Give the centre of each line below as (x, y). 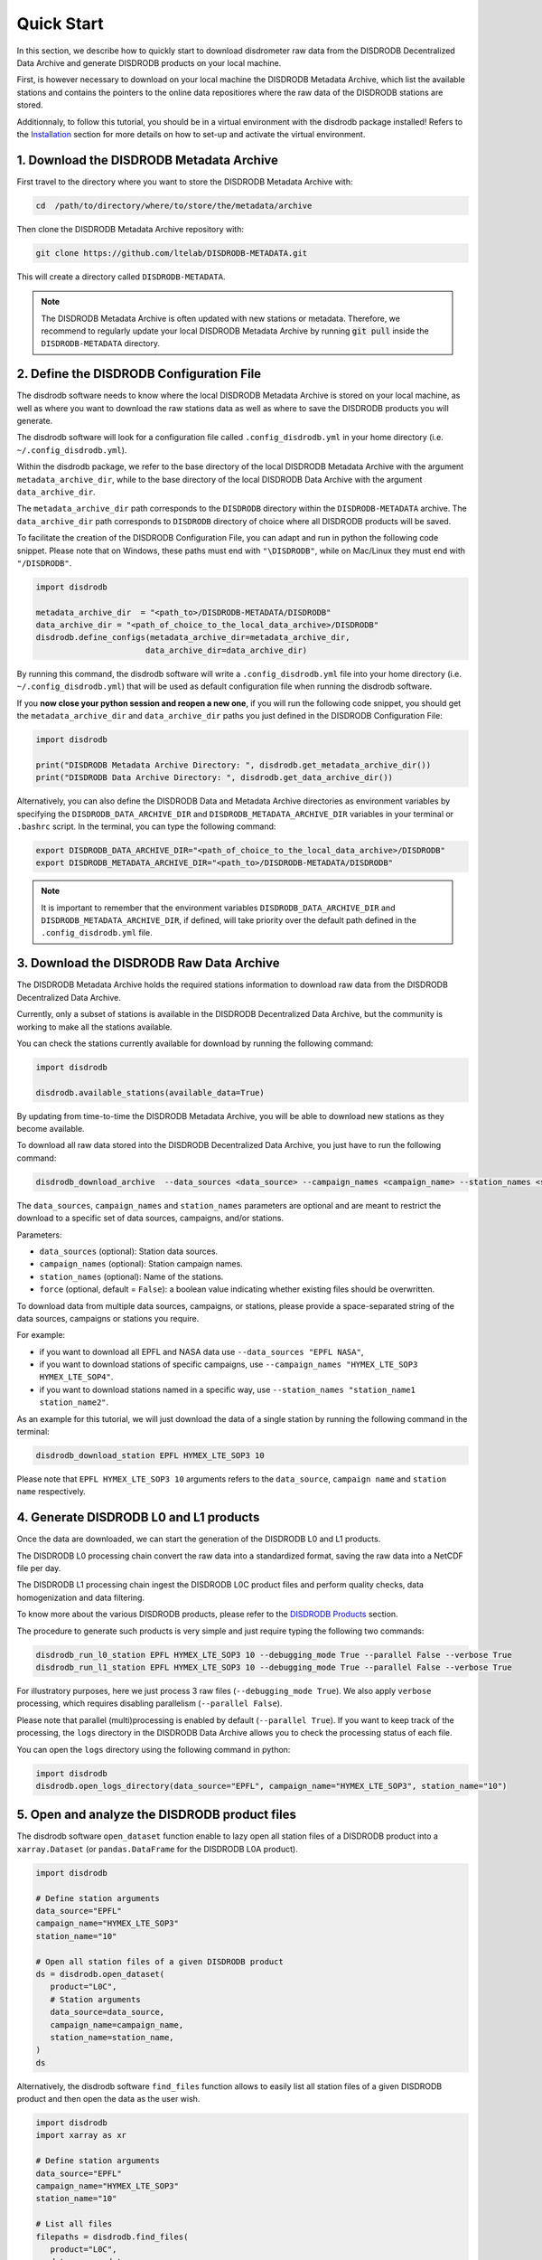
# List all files (74, 2224)
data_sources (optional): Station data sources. (129, 1251)
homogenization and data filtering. (80, 1597)
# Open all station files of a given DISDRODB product (159, 1961)
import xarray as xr (81, 2135)
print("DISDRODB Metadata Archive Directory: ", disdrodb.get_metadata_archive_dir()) (234, 765)
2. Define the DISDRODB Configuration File (139, 374)
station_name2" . (74, 1402)
